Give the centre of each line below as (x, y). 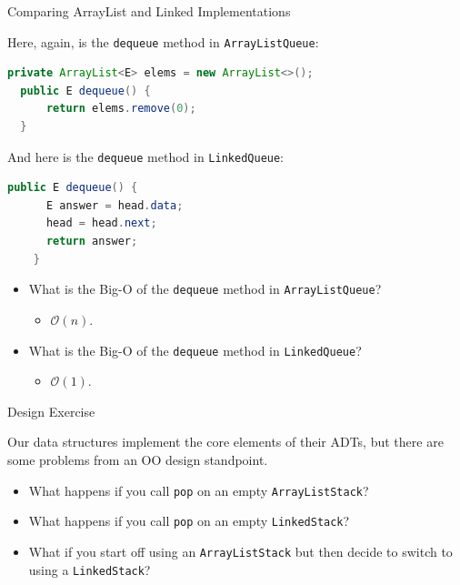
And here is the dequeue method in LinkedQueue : (146, 156)
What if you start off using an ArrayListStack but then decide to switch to (240, 551)
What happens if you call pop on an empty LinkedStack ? (189, 521)
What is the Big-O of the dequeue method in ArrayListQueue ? (205, 289)
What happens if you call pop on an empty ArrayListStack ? (199, 490)
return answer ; (92, 242)
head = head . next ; (101, 223)
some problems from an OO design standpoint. (138, 459)
